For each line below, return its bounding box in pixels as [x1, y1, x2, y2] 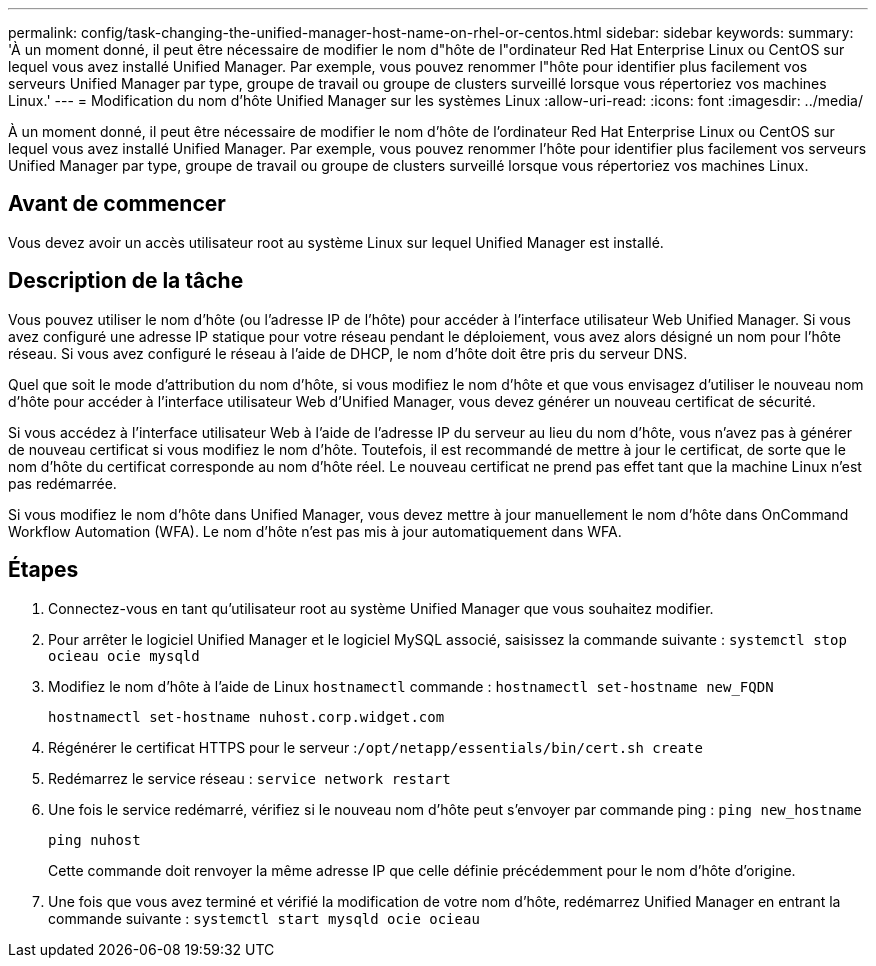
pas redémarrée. [8, 474, 117, 492]
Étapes [8, 557, 79, 583]
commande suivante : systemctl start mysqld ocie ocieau [48, 909, 480, 927]
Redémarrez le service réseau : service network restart [48, 769, 451, 787]
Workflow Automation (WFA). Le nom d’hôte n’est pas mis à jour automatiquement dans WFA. [8, 522, 622, 540]
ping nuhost [48, 831, 141, 848]
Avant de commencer [8, 191, 226, 217]
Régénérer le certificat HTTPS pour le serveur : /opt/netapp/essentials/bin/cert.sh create [48, 738, 703, 756]
